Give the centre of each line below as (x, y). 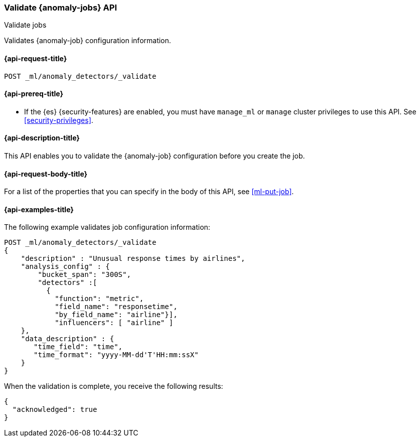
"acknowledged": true (55, 410)
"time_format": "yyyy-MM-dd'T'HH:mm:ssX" (116, 355)
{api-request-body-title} (46, 174)
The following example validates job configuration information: (107, 227)
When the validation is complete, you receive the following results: (114, 386)
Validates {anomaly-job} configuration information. (88, 41)
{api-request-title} (36, 58)
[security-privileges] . (59, 120)
